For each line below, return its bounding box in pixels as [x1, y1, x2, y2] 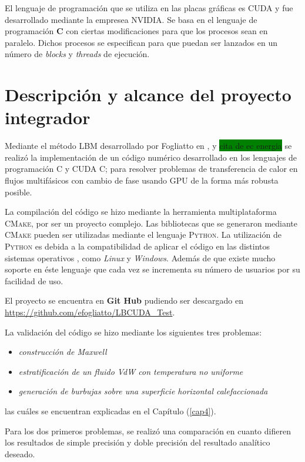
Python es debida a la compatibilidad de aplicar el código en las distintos [5, 240, 270, 252]
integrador [5, 105, 91, 129]
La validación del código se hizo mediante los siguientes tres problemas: [5, 325, 262, 338]
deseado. [5, 447, 35, 460]
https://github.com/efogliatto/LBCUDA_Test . [5, 306, 175, 318]
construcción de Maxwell [18, 345, 107, 358]
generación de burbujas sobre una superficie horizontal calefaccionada [18, 385, 268, 397]
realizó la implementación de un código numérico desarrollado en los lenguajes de [5, 151, 297, 163]
